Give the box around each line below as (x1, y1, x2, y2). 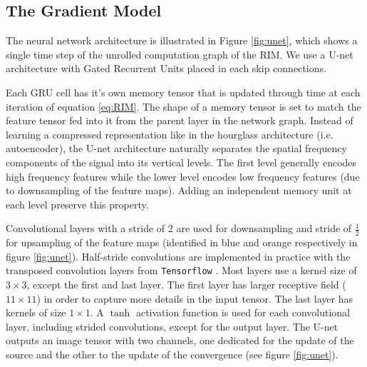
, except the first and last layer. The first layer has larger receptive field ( (26, 277, 346, 291)
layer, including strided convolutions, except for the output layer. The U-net (6, 318, 338, 333)
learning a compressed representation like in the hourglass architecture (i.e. (6, 126, 334, 141)
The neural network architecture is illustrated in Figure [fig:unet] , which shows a (6, 33, 358, 48)
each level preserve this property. (6, 196, 149, 211)
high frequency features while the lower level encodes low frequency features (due (6, 169, 360, 183)
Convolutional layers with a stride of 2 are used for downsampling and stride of (6, 221, 352, 236)
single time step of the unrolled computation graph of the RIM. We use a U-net (6, 46, 353, 61)
